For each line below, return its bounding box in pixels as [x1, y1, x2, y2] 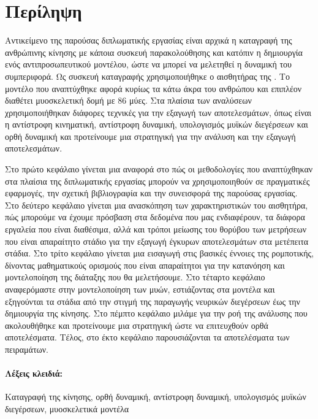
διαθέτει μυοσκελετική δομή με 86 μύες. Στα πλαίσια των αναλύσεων [5, 94, 252, 107]
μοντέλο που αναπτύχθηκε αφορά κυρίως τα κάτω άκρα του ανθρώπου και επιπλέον [5, 82, 302, 94]
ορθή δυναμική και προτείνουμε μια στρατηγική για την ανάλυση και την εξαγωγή [5, 129, 296, 142]
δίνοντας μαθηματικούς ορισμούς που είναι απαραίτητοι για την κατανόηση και [5, 258, 285, 271]
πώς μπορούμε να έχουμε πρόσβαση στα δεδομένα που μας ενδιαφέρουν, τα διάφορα [5, 210, 305, 223]
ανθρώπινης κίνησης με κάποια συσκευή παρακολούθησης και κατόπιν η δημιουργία [5, 45, 303, 58]
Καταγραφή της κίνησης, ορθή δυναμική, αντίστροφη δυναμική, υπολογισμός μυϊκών [5, 390, 306, 403]
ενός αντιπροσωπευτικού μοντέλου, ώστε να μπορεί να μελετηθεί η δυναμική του [5, 58, 292, 71]
